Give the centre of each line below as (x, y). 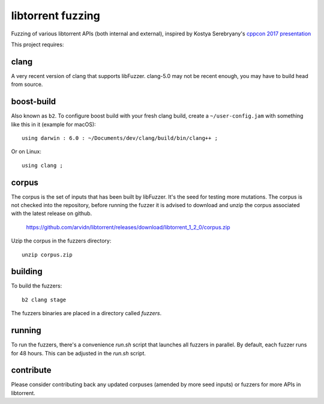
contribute (31, 370)
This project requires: (37, 44)
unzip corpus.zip (47, 255)
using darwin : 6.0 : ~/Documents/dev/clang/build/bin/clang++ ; (120, 138)
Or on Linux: (26, 152)
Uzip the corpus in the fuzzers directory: (61, 241)
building (27, 272)
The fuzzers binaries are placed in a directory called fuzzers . (86, 313)
